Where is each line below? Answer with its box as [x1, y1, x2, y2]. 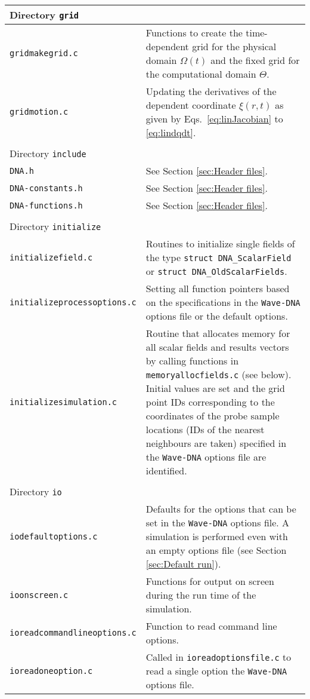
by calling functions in [145, 354, 239, 367]
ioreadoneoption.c [10, 666, 93, 676]
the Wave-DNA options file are [145, 450, 266, 464]
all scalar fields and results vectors [145, 340, 289, 354]
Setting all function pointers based [145, 281, 290, 295]
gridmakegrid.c [10, 48, 78, 58]
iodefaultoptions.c [10, 531, 98, 541]
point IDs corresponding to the [145, 395, 275, 409]
